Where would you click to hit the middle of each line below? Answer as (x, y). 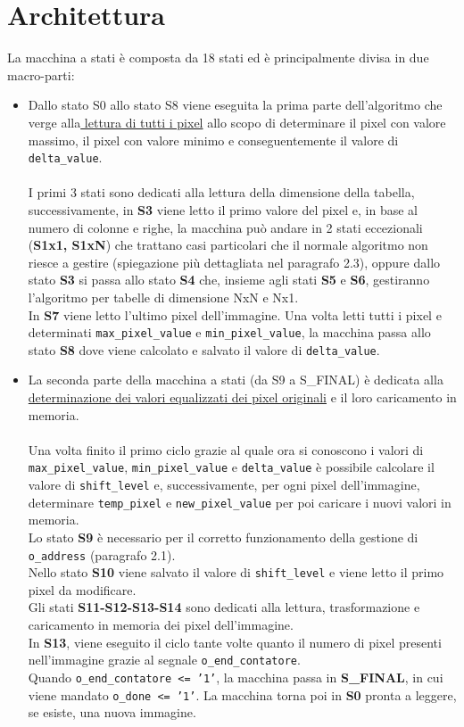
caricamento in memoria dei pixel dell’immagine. (161, 625)
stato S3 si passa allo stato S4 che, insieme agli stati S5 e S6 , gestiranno (229, 280)
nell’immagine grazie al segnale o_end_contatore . (164, 660)
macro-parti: (41, 74)
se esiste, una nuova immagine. (112, 712)
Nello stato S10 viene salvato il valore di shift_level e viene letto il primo (236, 572)
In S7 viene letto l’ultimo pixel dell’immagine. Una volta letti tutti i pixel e (235, 314)
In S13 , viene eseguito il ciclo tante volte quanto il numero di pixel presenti (235, 642)
